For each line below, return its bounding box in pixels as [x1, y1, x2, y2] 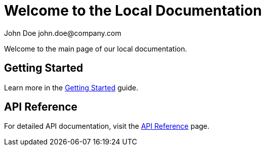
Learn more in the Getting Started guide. [4, 83, 139, 92]
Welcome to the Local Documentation [4, 2, 262, 19]
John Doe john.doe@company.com [4, 28, 121, 37]
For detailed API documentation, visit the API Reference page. [4, 122, 210, 131]
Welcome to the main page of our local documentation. [4, 44, 187, 53]
